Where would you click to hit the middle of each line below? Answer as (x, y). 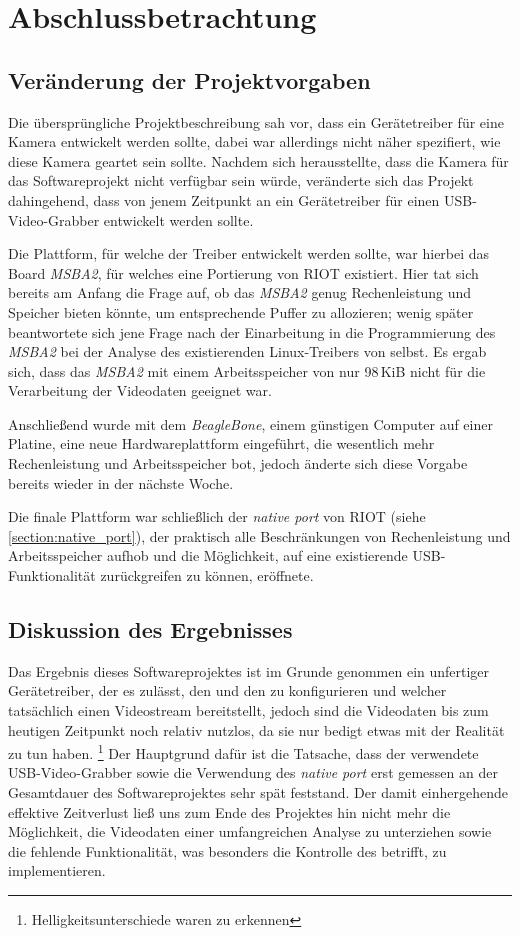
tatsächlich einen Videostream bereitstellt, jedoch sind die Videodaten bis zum (248, 710)
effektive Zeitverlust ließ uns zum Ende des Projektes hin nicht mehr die (229, 811)
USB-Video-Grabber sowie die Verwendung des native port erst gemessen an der (253, 772)
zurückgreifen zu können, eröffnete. (207, 575)
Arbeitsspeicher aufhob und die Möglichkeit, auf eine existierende (208, 555)
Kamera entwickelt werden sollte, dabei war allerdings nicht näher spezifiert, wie (254, 141)
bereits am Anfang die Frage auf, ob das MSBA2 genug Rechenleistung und (240, 292)
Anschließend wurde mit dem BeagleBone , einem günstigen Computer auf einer (250, 423)
